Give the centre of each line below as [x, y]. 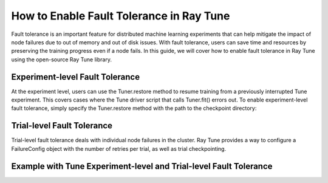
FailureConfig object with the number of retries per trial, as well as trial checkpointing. [119, 148]
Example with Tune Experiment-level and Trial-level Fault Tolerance [142, 166]
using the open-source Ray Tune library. [62, 59]
